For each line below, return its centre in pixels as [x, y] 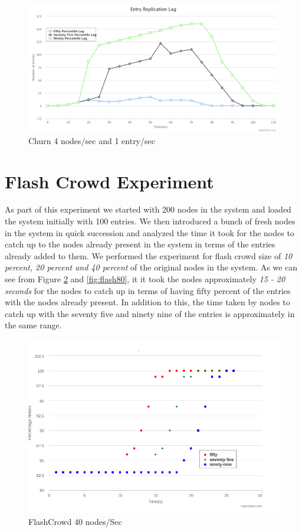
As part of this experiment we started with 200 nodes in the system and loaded [148, 209]
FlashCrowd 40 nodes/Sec [75, 522]
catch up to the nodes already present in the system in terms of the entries [140, 244]
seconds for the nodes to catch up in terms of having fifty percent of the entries [148, 290]
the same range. [33, 325]
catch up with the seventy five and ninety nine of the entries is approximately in [150, 313]
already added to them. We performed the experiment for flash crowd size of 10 [149, 255]
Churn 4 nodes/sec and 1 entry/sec [92, 140]
